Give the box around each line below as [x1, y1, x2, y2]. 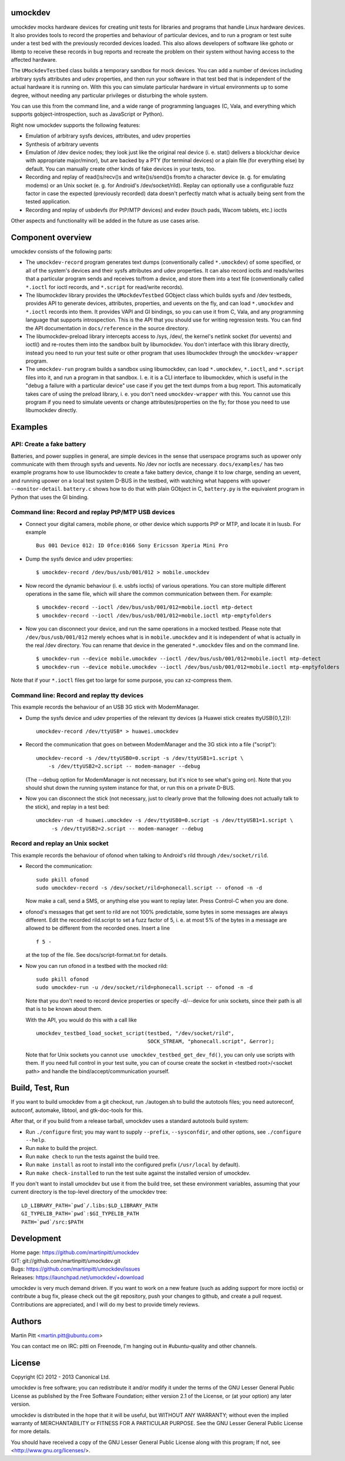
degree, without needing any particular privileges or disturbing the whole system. [11, 92, 208, 99]
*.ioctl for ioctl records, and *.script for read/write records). [25, 283, 184, 290]
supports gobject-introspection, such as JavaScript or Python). [11, 110, 164, 118]
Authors [11, 1316, 42, 1326]
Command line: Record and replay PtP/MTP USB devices [11, 508, 176, 517]
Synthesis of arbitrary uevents [25, 140, 99, 148]
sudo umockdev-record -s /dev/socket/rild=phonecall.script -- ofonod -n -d [36, 884, 263, 891]
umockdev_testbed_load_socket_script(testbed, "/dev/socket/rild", [36, 1030, 235, 1037]
